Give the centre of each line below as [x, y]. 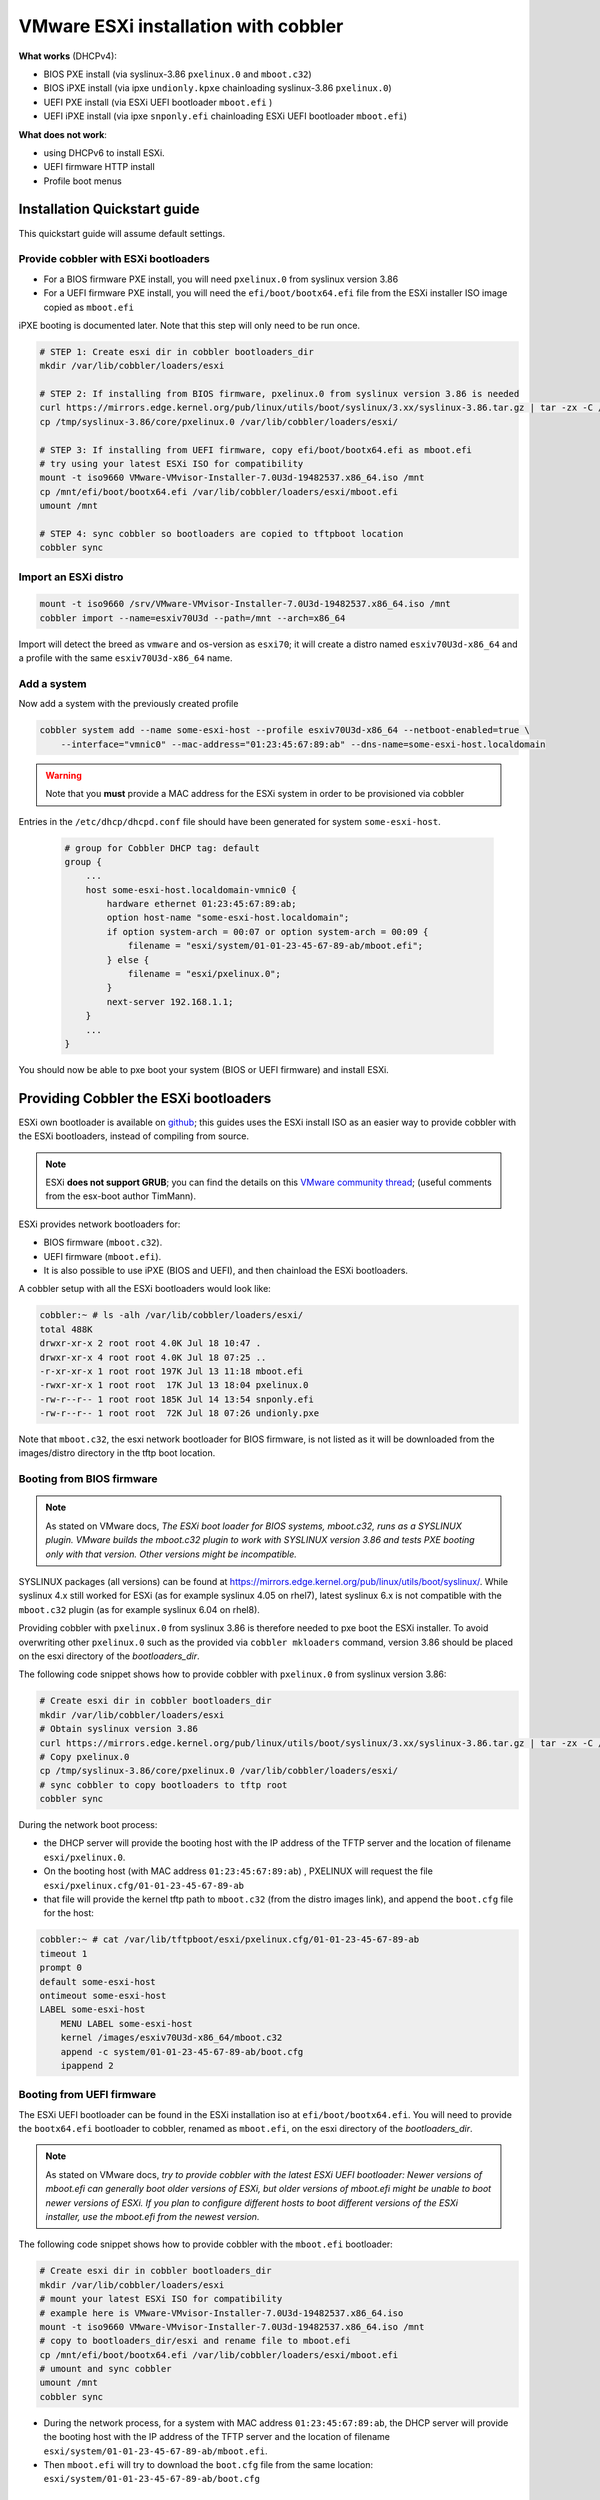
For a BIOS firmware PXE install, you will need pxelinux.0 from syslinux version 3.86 [221, 279]
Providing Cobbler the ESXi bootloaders [145, 1098]
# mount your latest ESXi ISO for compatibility [161, 2299]
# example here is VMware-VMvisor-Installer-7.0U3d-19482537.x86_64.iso [221, 2313]
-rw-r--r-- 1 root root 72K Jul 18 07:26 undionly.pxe [179, 1413]
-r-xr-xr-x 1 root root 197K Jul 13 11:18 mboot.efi [171, 1371]
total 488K [66, 1329]
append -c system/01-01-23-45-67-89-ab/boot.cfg [182, 2051]
